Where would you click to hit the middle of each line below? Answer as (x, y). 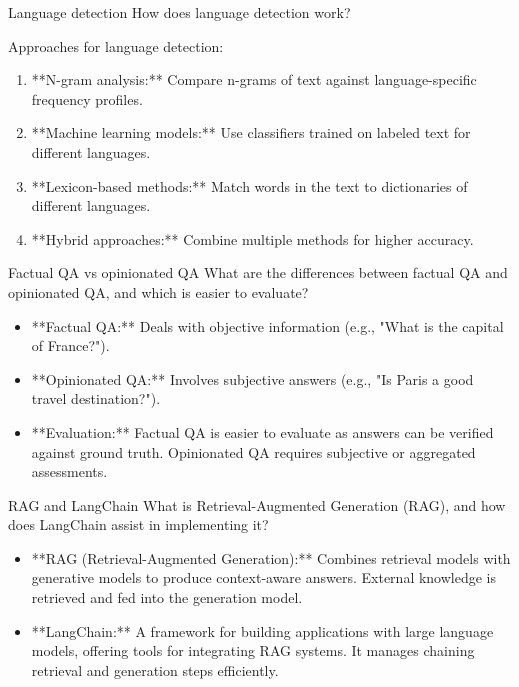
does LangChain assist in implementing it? (138, 524)
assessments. (69, 471)
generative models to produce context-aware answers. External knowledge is (264, 577)
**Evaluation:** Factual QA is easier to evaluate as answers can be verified (262, 431)
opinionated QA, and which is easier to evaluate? (158, 291)
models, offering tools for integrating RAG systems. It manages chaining (253, 650)
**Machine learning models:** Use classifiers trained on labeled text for (251, 132)
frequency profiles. (87, 98)
